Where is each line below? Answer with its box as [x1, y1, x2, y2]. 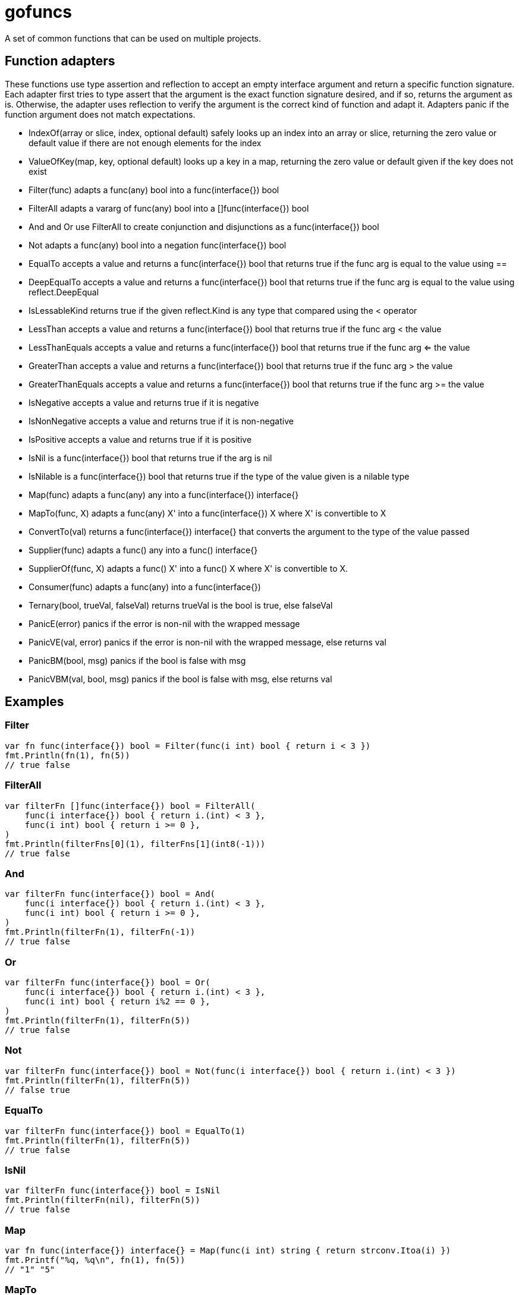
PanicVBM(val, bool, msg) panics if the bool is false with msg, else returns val [29, 673, 332, 684]
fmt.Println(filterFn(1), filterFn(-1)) [5, 927, 196, 937]
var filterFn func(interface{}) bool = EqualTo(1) [5, 1126, 246, 1136]
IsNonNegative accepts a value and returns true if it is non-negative [29, 415, 294, 426]
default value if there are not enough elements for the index [29, 137, 262, 148]
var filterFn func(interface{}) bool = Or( [5, 978, 210, 988]
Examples [5, 694, 64, 710]
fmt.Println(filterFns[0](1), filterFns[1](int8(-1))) [5, 839, 266, 849]
